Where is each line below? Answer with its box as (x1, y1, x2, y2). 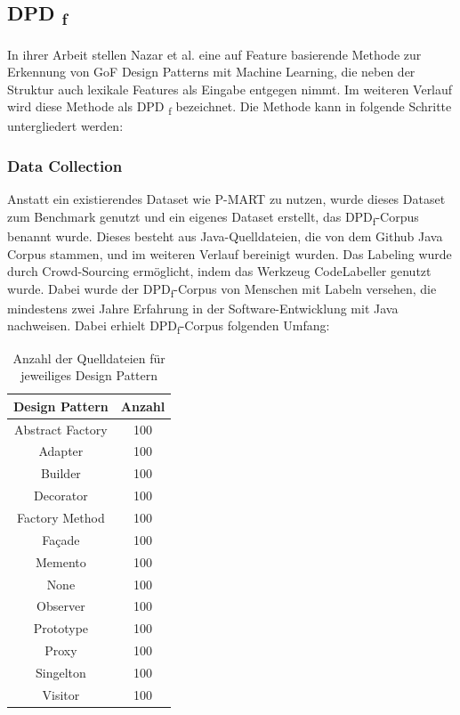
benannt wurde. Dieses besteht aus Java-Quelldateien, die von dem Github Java (7, 226, 443, 245)
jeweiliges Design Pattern (20, 366, 158, 385)
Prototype (33, 619, 89, 638)
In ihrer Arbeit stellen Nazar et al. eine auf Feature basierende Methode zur (7, 45, 422, 63)
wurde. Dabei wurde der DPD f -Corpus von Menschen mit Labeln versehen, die (7, 279, 437, 300)
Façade (42, 530, 80, 548)
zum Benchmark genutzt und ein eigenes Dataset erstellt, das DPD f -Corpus (7, 207, 419, 228)
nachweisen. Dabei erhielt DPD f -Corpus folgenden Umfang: (7, 316, 330, 337)
